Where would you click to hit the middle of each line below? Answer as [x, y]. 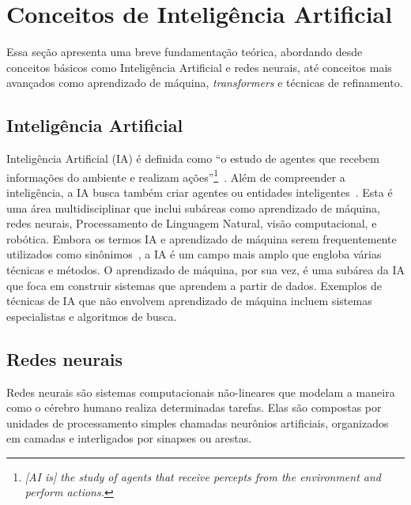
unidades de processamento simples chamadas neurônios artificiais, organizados [198, 422]
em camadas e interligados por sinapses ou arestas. [129, 438]
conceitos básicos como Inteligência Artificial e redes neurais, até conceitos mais [199, 67]
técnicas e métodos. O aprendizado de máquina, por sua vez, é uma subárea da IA [205, 269]
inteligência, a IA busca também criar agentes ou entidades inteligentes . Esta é [200, 192]
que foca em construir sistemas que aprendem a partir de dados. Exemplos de [194, 285]
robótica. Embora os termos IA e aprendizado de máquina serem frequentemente [202, 238]
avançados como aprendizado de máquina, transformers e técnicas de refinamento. [205, 83]
